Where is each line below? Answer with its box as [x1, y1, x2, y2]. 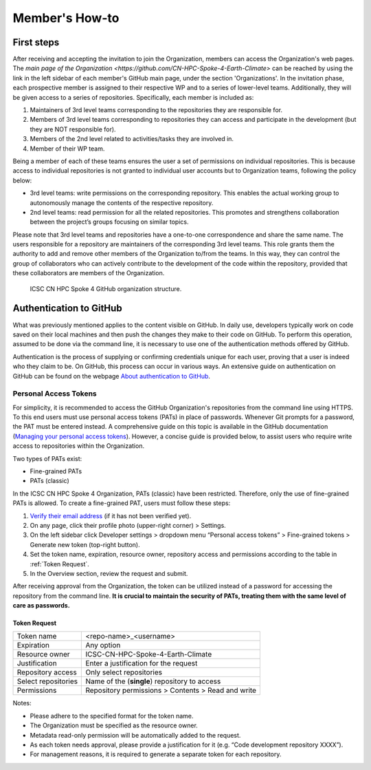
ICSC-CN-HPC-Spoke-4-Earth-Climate [85, 650, 212, 659]
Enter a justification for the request [85, 659, 198, 668]
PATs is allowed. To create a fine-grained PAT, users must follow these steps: [12, 499, 231, 507]
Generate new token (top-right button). [30, 540, 140, 548]
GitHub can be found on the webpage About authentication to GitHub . [12, 372, 211, 380]
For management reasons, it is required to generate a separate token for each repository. [30, 750, 282, 758]
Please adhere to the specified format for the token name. [30, 712, 194, 720]
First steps [12, 36, 60, 48]
